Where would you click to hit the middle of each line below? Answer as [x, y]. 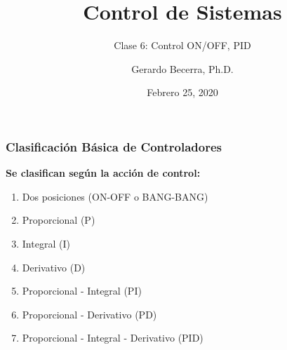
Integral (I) [46, 243]
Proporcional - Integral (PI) [82, 291]
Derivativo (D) [54, 267]
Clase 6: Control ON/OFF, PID [182, 45]
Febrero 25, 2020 [182, 92]
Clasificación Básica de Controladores [114, 146]
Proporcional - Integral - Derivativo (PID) [113, 338]
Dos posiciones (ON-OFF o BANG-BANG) [115, 196]
